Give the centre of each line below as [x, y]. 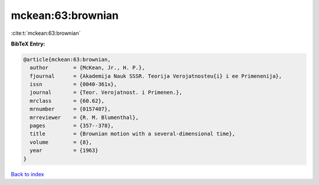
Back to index [27, 174]
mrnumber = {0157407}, [70, 109]
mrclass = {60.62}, [67, 101]
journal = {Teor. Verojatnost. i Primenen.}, [106, 92]
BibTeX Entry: [28, 44]
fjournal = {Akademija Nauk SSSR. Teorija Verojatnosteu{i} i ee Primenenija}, [156, 76]
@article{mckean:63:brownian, [67, 59]
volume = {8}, [61, 142]
